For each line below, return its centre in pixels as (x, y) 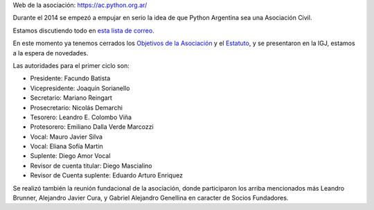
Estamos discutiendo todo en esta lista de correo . (84, 30)
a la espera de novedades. (51, 53)
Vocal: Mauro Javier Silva (66, 137)
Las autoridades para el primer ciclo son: (71, 65)
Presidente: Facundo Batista (70, 78)
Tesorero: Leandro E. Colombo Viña (81, 117)
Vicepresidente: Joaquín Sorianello (80, 88)
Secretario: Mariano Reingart (71, 98)
